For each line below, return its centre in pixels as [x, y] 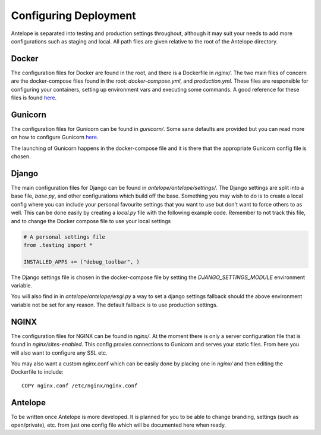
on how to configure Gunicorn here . [55, 137]
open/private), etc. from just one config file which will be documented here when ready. [118, 425]
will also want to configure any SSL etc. [59, 353]
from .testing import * [58, 245]
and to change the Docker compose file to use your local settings [91, 221]
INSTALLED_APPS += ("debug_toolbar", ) [81, 262]
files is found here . [34, 98]
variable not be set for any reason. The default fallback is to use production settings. [114, 305]
